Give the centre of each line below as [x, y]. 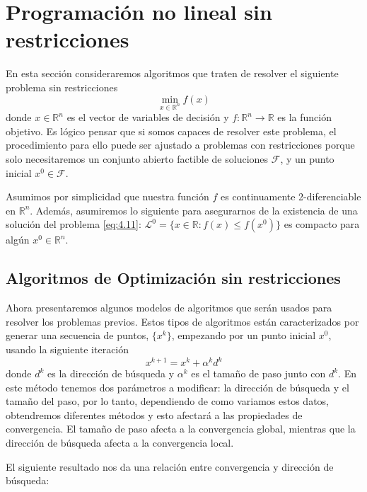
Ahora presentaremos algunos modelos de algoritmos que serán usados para [169, 308]
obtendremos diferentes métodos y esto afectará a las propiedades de [154, 414]
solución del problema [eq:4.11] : [74, 224]
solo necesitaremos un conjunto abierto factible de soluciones [137, 159]
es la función [305, 117]
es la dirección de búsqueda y [111, 373]
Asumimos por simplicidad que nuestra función [107, 196]
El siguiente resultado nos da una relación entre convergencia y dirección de [170, 466]
